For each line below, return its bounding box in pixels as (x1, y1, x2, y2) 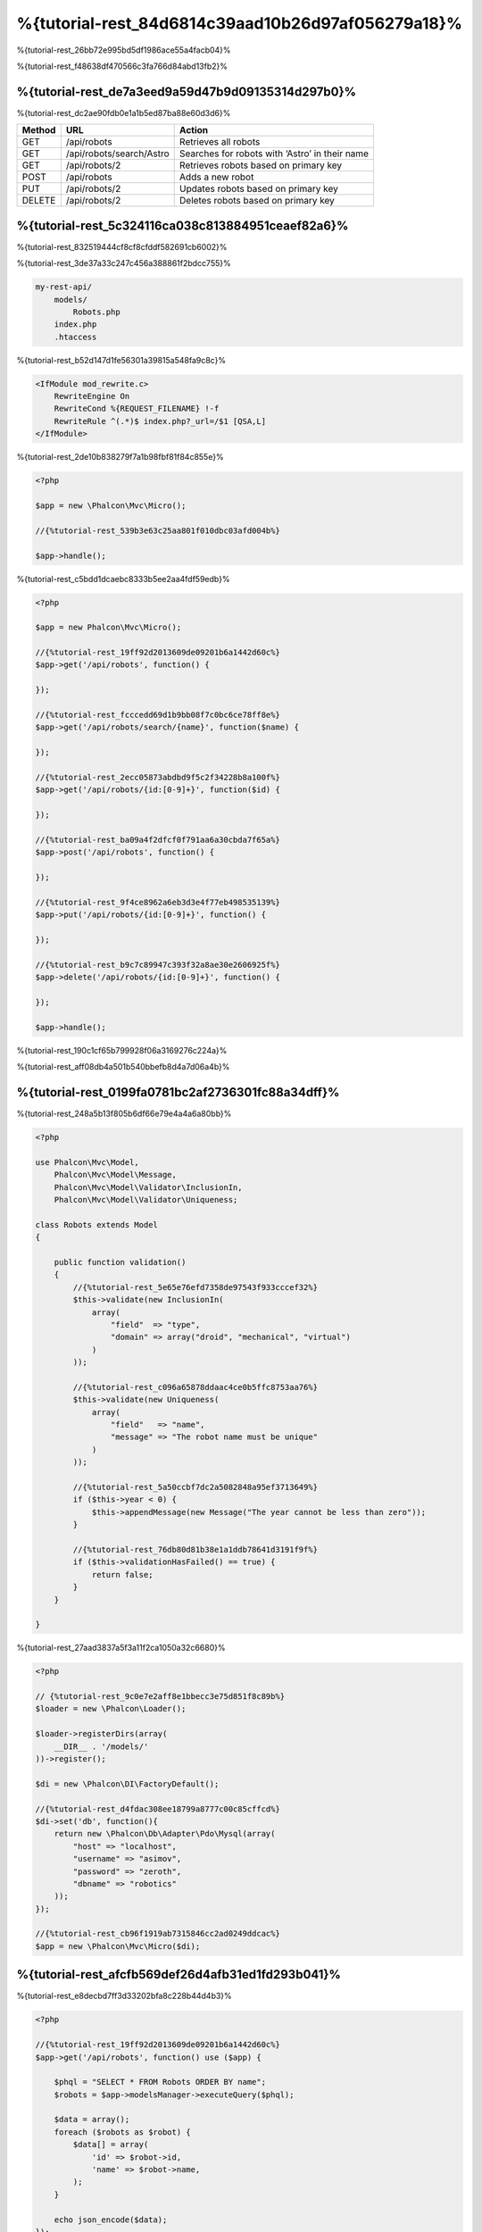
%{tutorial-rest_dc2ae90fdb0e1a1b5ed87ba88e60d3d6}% (16, 107, 231, 118)
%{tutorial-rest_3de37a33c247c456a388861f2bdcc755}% (16, 258, 231, 269)
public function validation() (54, 1257, 187, 1267)
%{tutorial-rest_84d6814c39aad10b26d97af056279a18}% (16, 13, 463, 33)
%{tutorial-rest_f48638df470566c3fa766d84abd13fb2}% (16, 61, 228, 71)
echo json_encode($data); (54, 2214, 168, 2225)
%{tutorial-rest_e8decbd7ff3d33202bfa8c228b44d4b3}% (16, 1991, 232, 2002)
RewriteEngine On (54, 391, 130, 402)
